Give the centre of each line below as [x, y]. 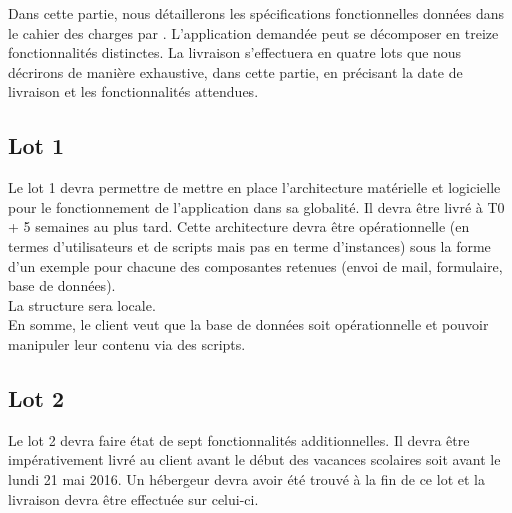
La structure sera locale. [82, 304]
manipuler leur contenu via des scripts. [127, 343]
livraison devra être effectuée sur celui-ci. [133, 498]
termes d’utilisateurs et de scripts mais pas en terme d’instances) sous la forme [249, 245]
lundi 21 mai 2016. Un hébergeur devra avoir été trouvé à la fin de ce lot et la [246, 478]
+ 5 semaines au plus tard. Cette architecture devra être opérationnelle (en [239, 226]
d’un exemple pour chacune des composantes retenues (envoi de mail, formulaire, [255, 265]
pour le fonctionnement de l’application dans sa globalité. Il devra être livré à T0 [256, 206]
